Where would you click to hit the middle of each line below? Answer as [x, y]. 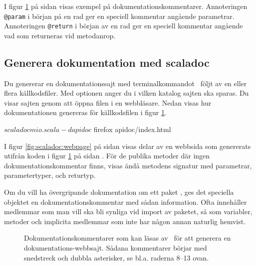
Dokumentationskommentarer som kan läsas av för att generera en [128, 238]
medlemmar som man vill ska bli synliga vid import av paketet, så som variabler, [128, 211]
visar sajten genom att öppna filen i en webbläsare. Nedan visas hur [108, 102]
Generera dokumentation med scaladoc [107, 62]
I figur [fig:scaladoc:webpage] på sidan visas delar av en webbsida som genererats [128, 146]
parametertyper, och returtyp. [50, 175]
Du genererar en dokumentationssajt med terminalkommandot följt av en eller [126, 83]
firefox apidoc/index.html [132, 129]
